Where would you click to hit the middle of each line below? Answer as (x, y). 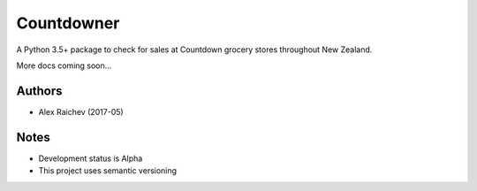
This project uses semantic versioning (107, 171)
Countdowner (68, 23)
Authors (39, 91)
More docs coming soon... (64, 65)
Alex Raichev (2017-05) (81, 111)
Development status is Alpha (91, 158)
